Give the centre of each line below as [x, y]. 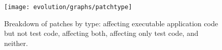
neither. [16, 43]
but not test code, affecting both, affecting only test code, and [101, 33]
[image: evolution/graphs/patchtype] [68, 7]
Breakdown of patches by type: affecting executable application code [111, 23]
